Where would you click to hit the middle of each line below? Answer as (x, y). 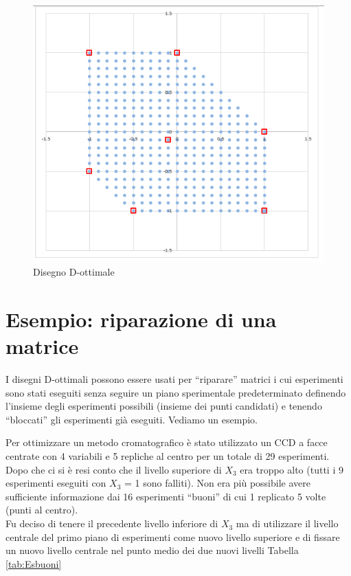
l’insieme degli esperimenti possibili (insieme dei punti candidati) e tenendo (164, 406)
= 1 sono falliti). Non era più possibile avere (217, 483)
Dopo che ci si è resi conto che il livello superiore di (114, 469)
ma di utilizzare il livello (287, 523)
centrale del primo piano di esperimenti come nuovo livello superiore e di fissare (173, 536)
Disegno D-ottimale (74, 272)
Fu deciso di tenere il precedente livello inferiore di (112, 523)
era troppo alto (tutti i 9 (292, 469)
